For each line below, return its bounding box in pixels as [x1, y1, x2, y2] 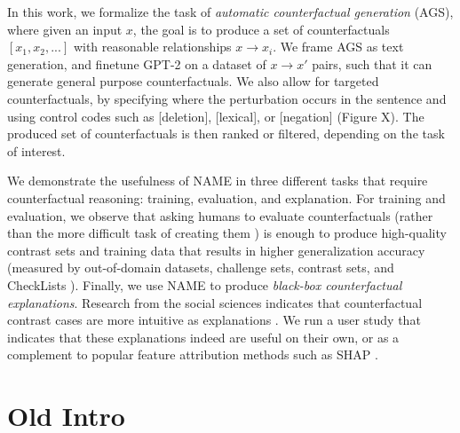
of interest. [7, 141, 66, 160]
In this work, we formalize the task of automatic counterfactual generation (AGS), [7, 3, 454, 20]
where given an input [7, 20, 123, 38]
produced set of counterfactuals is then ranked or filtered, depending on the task [7, 124, 445, 143]
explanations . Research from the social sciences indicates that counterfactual [7, 293, 423, 311]
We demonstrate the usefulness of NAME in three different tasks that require [7, 171, 428, 190]
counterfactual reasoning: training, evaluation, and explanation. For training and [7, 188, 446, 207]
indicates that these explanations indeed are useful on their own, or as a [7, 327, 400, 346]
